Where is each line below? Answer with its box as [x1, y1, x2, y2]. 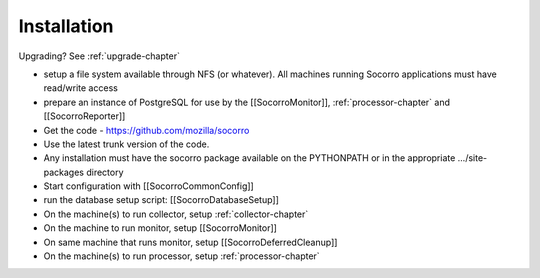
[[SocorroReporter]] [43, 110, 126, 122]
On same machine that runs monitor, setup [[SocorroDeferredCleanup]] [43, 236, 338, 248]
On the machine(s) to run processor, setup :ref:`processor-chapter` [43, 250, 320, 262]
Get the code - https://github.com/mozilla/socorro [43, 124, 250, 136]
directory [86, 166, 124, 178]
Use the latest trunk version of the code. [43, 138, 210, 150]
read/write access [43, 82, 119, 94]
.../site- [457, 152, 488, 164]
